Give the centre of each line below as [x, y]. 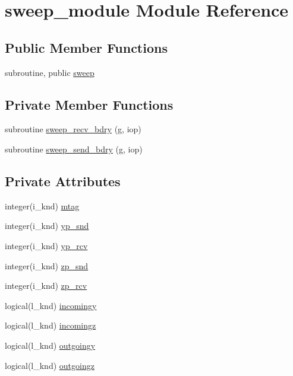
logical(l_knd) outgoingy [50, 345]
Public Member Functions [86, 47]
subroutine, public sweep [50, 72]
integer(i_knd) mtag [42, 205]
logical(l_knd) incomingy [51, 305]
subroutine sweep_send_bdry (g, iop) [74, 149]
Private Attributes [63, 181]
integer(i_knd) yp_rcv [46, 245]
